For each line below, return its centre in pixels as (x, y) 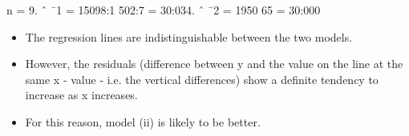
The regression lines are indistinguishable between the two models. (189, 36)
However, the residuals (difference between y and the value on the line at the (214, 64)
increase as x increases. (81, 95)
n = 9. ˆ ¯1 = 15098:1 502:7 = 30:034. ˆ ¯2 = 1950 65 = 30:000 (164, 10)
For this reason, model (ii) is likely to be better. (143, 121)
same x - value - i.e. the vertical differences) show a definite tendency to (202, 79)
